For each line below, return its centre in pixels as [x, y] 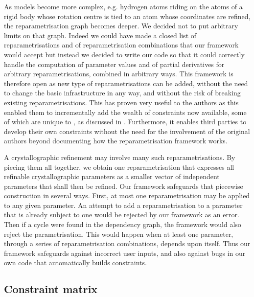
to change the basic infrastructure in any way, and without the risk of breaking [122, 93]
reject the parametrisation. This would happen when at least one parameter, [119, 234]
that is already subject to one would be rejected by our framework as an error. [122, 215]
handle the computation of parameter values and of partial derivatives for [114, 64]
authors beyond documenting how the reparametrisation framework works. [116, 141]
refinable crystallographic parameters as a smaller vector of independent [112, 176]
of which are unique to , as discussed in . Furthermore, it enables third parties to [125, 122]
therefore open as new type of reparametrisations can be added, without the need [126, 83]
